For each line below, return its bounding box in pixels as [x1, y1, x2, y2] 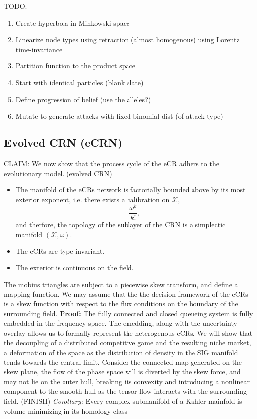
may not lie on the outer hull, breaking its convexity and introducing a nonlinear [4, 376, 250, 386]
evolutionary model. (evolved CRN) [4, 168, 112, 178]
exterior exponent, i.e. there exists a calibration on [15, 194, 170, 204]
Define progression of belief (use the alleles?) [15, 94, 151, 104]
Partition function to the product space [15, 60, 135, 71]
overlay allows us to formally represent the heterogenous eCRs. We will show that [4, 327, 253, 338]
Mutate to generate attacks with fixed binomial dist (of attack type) [15, 111, 223, 121]
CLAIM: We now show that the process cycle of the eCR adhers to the [4, 158, 219, 168]
